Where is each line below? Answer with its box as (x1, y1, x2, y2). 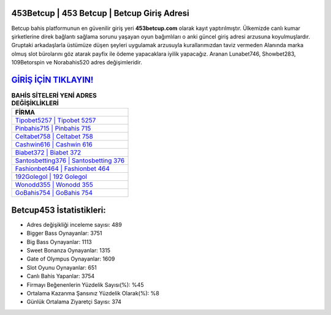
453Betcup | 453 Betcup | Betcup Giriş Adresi (11, 8, 189, 18)
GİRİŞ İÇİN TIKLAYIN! (11, 74, 94, 85)
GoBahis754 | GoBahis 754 (15, 189, 93, 197)
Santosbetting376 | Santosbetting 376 (15, 156, 125, 165)
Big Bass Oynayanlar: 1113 (26, 238, 92, 245)
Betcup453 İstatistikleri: (11, 205, 107, 215)
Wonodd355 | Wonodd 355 (15, 181, 93, 189)
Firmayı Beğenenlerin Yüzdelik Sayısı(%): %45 (26, 281, 144, 288)
